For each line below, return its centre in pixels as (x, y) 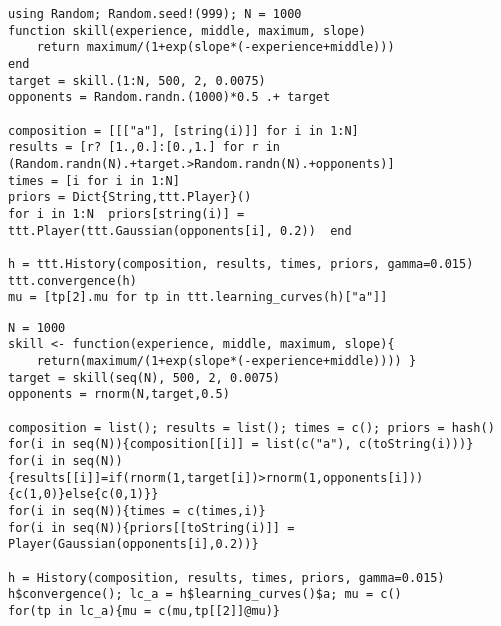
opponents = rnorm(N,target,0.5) (119, 394)
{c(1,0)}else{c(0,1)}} (83, 494)
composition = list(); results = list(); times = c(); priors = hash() (251, 427)
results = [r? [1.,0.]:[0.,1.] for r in (144, 147)
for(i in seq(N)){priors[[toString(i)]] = (151, 527)
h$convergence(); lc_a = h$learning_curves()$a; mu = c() (205, 594)
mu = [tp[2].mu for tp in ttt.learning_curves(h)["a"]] (198, 297)
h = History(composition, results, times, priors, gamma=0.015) (226, 577)
